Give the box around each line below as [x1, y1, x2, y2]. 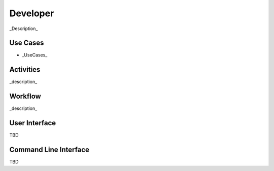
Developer [9, 8, 54, 19]
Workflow [9, 92, 42, 101]
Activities [9, 65, 41, 74]
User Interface [9, 119, 56, 127]
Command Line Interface [9, 145, 90, 154]
